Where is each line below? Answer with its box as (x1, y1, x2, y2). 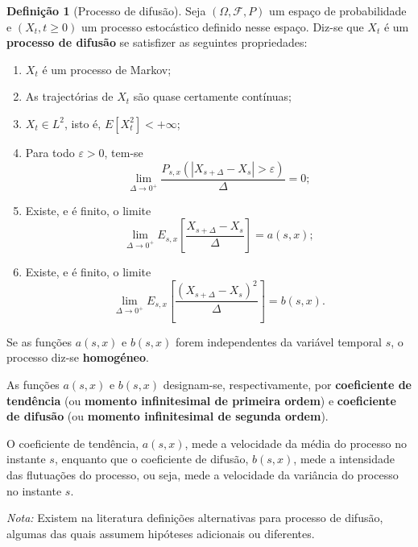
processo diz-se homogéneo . (6, 349, 149, 366)
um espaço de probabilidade (269, 2, 407, 19)
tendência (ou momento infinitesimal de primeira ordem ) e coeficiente (6, 392, 396, 408)
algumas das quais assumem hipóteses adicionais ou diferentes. (6, 524, 315, 541)
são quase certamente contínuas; (133, 88, 292, 105)
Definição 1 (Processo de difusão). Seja (6, 2, 206, 19)
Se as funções (6, 333, 72, 350)
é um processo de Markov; (42, 60, 172, 77)
